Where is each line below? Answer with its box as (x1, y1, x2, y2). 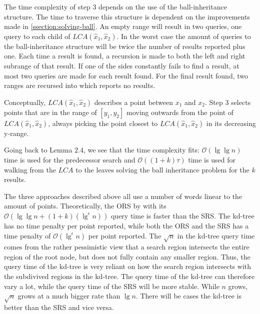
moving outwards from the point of (126, 106, 234, 117)
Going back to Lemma (4, 144, 72, 155)
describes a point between (94, 96, 173, 107)
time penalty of (4, 230, 51, 240)
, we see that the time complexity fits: (83, 144, 199, 155)
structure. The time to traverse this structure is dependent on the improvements (4, 11, 250, 21)
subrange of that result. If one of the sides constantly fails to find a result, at (4, 60, 239, 70)
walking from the (4, 164, 56, 174)
